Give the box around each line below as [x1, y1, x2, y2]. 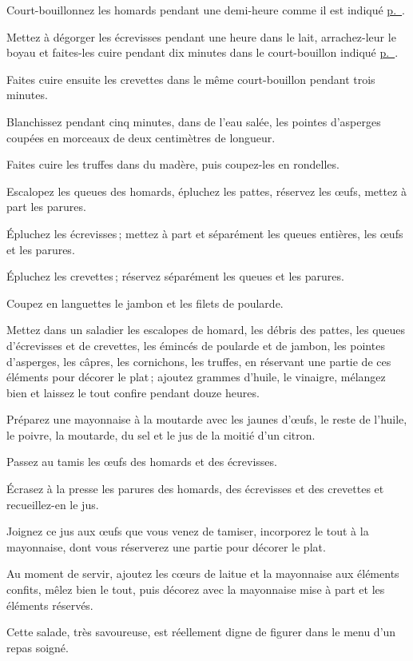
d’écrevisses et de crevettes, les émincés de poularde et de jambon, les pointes [6, 336, 385, 353]
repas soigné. [6, 639, 69, 655]
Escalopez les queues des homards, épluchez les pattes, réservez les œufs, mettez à [6, 182, 407, 199]
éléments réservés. [6, 596, 93, 613]
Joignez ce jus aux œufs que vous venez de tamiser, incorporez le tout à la [6, 523, 369, 540]
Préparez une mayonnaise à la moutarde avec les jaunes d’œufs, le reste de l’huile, [6, 411, 407, 428]
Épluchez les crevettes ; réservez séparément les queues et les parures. [6, 268, 344, 285]
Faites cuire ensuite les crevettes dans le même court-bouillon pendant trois [6, 70, 375, 87]
